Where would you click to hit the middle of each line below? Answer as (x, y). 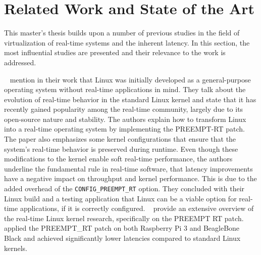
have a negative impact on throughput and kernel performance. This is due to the (130, 178)
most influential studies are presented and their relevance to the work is (115, 52)
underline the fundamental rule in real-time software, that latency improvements (128, 168)
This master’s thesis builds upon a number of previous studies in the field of (122, 33)
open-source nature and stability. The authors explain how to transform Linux (125, 119)
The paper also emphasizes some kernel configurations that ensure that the (120, 139)
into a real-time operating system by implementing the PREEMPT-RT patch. (125, 129)
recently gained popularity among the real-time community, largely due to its (124, 109)
